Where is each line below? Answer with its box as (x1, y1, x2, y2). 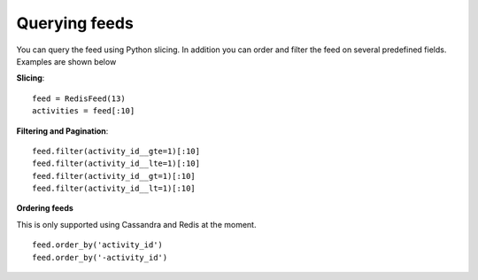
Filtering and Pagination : (16, 125, 109, 136)
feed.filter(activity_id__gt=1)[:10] (32, 171, 197, 181)
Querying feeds (16, 13, 135, 33)
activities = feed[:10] (32, 106, 135, 116)
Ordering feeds (16, 203, 74, 214)
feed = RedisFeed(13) (32, 93, 126, 104)
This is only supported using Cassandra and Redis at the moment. (16, 219, 257, 229)
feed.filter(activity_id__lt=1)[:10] (32, 183, 197, 194)
